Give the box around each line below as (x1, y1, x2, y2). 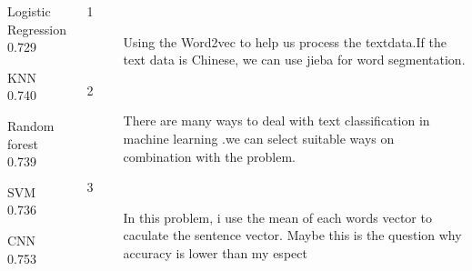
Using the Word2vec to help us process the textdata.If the (123, 32, 447, 51)
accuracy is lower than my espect (123, 243, 307, 262)
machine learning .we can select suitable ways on (123, 128, 395, 147)
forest (7, 134, 38, 153)
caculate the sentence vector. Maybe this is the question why (123, 226, 462, 245)
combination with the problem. (123, 146, 296, 166)
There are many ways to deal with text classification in (123, 111, 430, 130)
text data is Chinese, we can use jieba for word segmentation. (123, 50, 466, 69)
